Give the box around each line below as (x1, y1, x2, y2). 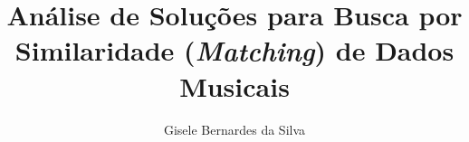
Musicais (179, 67, 290, 104)
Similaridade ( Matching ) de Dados (14, 32, 455, 70)
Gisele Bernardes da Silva (163, 119, 306, 138)
